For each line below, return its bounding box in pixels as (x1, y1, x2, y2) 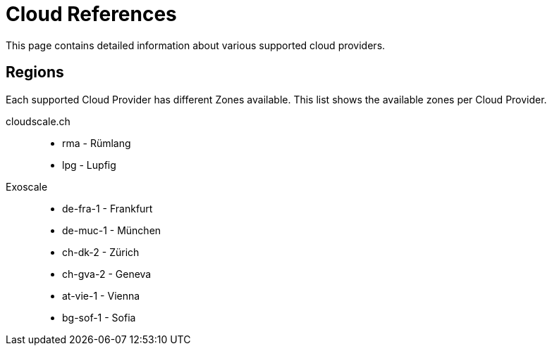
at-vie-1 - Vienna (62, 289, 140, 302)
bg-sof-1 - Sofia (62, 311, 136, 324)
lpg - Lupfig (62, 158, 116, 171)
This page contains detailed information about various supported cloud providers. (6, 39, 386, 51)
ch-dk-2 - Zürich (62, 245, 140, 258)
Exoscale (6, 180, 48, 193)
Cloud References (6, 2, 177, 26)
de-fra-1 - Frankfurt (62, 202, 153, 215)
